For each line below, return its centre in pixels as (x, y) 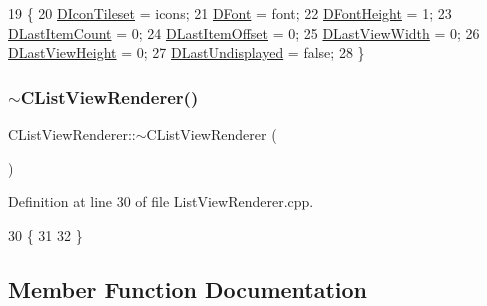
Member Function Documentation (188, 288)
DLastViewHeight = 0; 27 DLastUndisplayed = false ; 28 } (186, 52)
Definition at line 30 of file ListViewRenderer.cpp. (161, 201)
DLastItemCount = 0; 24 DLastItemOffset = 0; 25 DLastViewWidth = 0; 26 (244, 32)
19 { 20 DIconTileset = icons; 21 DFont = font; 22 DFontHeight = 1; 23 (230, 13)
